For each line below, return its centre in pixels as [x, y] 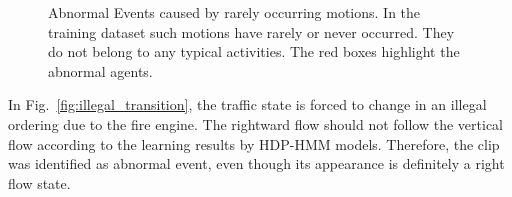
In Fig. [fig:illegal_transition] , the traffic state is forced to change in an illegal [247, 104]
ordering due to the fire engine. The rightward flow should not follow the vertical [255, 123]
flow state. [39, 182]
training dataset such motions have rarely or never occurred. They [251, 31]
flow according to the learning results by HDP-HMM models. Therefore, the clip [254, 143]
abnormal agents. [100, 70]
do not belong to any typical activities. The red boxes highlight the [254, 51]
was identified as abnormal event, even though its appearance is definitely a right [256, 163]
